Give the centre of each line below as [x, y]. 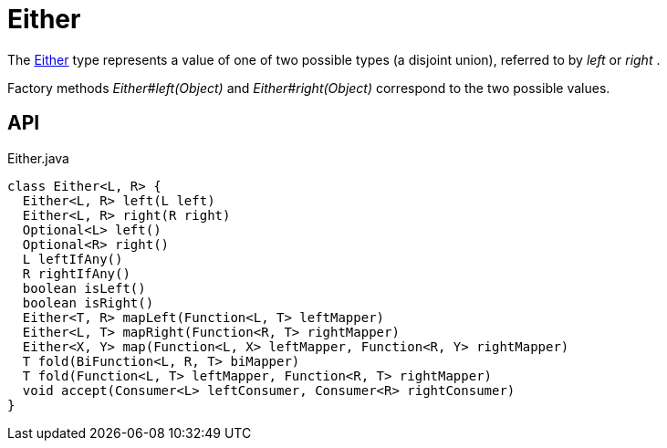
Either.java [38, 158]
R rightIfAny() [76, 273]
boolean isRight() [88, 302]
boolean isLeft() [84, 288]
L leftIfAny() [73, 259]
